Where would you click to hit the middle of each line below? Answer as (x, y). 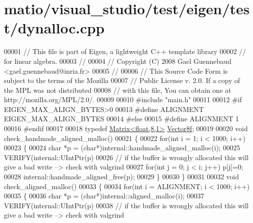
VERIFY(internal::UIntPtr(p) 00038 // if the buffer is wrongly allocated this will (126, 205)
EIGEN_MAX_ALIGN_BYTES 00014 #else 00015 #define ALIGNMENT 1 (122, 119)
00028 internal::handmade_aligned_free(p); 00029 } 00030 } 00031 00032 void (122, 177)
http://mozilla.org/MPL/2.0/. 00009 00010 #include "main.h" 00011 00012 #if (123, 99)
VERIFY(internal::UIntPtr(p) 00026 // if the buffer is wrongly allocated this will (126, 157)
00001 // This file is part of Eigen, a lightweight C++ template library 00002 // (125, 51)
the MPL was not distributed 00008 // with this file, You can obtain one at (118, 90)
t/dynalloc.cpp (54, 28)
